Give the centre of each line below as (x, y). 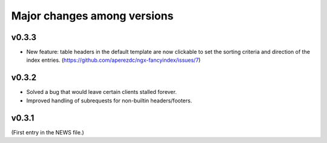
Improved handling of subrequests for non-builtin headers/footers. (109, 101)
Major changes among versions (92, 16)
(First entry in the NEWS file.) (48, 132)
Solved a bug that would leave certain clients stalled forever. (101, 92)
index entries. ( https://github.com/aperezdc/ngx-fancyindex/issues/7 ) (114, 60)
